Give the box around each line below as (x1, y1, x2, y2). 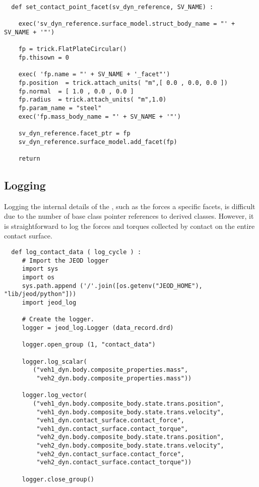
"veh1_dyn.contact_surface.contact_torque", (36, 425, 188, 432)
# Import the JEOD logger (22, 257, 109, 264)
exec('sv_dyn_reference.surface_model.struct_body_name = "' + (18, 20, 235, 28)
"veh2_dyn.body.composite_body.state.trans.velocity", (36, 442, 224, 450)
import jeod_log (22, 299, 77, 306)
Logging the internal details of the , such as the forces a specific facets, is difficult (4, 201, 255, 211)
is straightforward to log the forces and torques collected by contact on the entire (4, 220, 255, 231)
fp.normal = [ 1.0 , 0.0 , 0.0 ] (18, 87, 134, 95)
